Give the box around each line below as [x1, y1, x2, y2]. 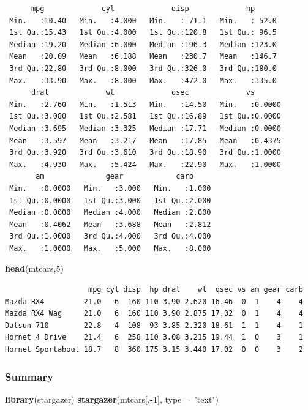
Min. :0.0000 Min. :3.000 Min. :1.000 [9, 184, 211, 193]
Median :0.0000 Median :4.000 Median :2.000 [9, 208, 211, 217]
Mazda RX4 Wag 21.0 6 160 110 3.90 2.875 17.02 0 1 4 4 [5, 309, 303, 318]
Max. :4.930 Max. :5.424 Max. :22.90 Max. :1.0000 [9, 160, 282, 169]
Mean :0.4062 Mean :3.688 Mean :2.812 [9, 220, 211, 229]
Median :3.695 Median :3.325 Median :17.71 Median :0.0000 [9, 124, 282, 133]
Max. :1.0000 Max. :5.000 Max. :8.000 [9, 244, 211, 253]
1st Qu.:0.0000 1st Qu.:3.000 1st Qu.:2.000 [9, 196, 211, 205]
